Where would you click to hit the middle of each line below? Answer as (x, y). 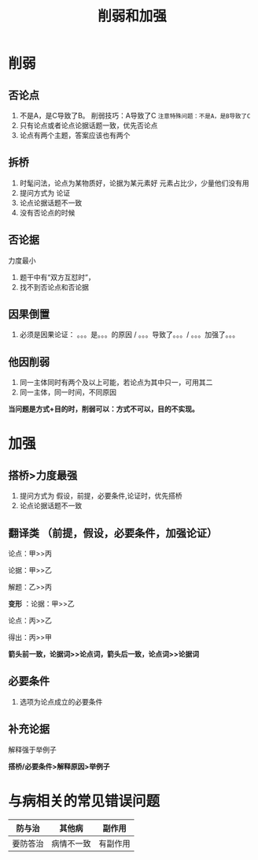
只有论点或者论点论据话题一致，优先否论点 (88, 125)
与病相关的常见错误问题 (84, 801)
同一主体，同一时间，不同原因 (68, 392)
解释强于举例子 (32, 750)
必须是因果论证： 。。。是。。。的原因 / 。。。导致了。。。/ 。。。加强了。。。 (129, 335)
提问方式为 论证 (45, 193)
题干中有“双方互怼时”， (57, 277)
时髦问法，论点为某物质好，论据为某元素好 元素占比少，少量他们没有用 (134, 183)
